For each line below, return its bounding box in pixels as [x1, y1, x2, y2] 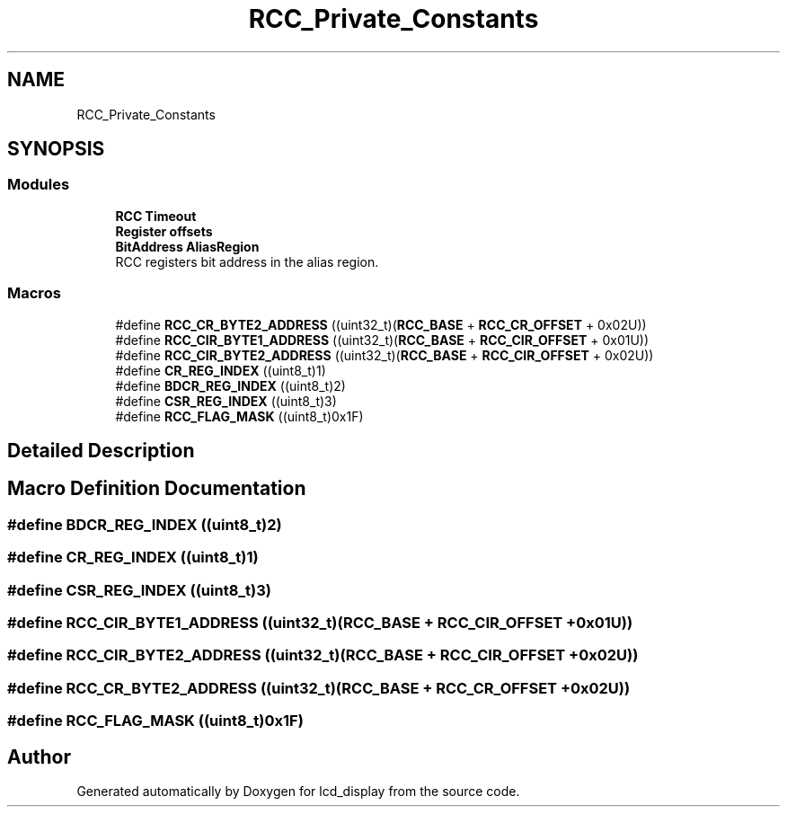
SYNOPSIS [7, 137, 105, 161]
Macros [7, 284, 61, 303]
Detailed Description [7, 438, 195, 462]
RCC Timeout [115, 208, 197, 224]
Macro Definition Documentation [7, 477, 306, 500]
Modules [7, 175, 70, 194]
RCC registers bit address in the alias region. [115, 253, 379, 270]
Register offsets [115, 223, 213, 239]
